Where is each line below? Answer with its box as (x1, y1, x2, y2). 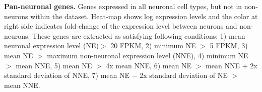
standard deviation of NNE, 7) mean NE (4, 70, 130, 80)
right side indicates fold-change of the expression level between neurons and (4, 21, 237, 31)
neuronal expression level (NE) (4, 40, 99, 51)
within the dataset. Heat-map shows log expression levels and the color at (30, 11, 258, 21)
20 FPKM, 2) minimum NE (110, 40, 196, 51)
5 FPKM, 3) (210, 40, 248, 51)
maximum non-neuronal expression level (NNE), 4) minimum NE (47, 50, 248, 60)
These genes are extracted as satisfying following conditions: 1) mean (32, 30, 245, 41)
